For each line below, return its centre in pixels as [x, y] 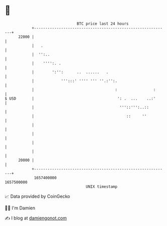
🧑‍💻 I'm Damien [20, 208]
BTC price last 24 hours [103, 24]
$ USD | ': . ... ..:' [80, 98]
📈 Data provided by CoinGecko [37, 196]
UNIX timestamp [102, 186]
